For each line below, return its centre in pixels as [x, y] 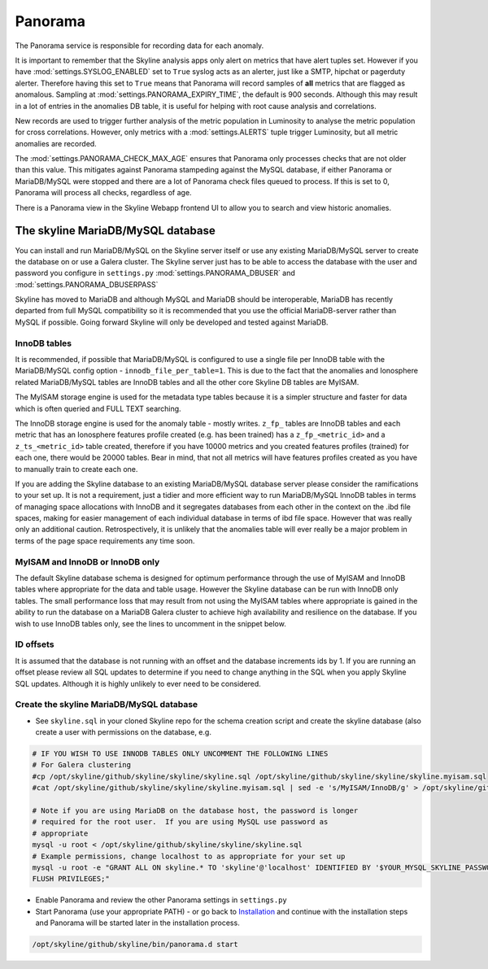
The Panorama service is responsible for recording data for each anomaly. [139, 46]
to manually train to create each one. [76, 469]
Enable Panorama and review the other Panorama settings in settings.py [161, 900]
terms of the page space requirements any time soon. [105, 540]
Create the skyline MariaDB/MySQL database [107, 705]
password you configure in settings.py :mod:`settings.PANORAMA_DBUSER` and [155, 273]
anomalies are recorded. [56, 143]
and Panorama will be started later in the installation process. [137, 923]
